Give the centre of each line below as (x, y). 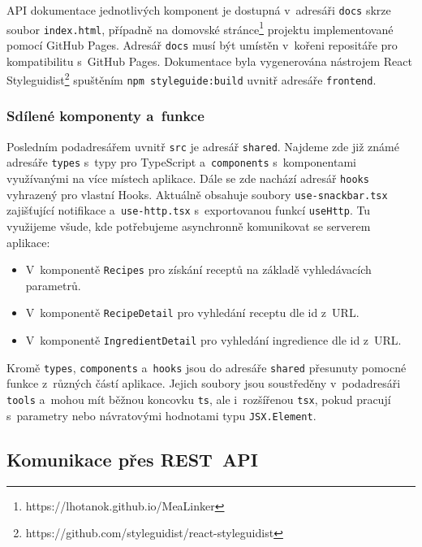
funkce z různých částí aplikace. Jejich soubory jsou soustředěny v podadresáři (204, 383)
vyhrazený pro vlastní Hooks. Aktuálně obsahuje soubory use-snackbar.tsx (197, 194)
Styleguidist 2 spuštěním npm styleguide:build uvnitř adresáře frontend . (192, 78)
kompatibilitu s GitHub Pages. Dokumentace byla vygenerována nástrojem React (209, 61)
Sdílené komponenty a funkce (105, 116)
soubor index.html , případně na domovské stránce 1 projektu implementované (200, 28)
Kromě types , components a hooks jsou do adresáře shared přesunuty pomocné (207, 367)
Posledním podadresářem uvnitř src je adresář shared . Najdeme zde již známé (203, 146)
